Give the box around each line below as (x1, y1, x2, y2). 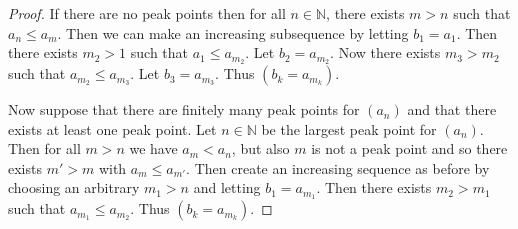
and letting (193, 177, 261, 198)
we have (129, 138, 178, 159)
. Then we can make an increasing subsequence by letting (57, 22, 409, 43)
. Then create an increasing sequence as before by (186, 157, 490, 178)
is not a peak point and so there (311, 138, 508, 159)
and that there (407, 99, 497, 120)
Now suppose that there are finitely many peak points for (8, 99, 360, 120)
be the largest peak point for (261, 118, 437, 139)
